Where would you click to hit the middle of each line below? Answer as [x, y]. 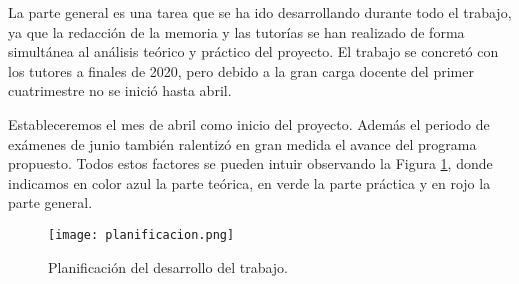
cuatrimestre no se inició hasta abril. [120, 90]
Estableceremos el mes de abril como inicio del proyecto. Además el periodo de [249, 123]
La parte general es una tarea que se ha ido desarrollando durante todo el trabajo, [260, 12]
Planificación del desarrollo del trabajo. [168, 266]
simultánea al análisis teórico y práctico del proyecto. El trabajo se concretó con [253, 51]
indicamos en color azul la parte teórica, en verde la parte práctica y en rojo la [249, 182]
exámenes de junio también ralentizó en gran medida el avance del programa [242, 143]
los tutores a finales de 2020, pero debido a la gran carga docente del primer [241, 70]
